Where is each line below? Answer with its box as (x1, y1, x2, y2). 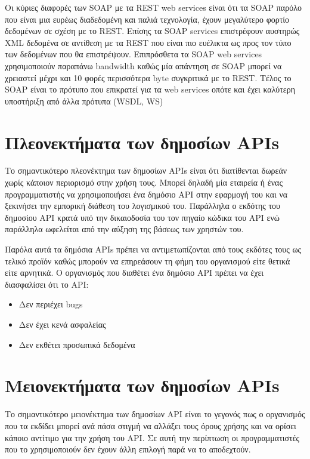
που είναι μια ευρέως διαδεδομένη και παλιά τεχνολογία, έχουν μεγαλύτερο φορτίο (5, 13, 290, 25)
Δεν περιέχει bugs (18, 298, 83, 310)
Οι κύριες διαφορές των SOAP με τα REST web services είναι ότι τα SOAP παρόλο (5, 1, 302, 13)
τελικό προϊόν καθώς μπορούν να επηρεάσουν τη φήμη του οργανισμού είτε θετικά (5, 254, 290, 267)
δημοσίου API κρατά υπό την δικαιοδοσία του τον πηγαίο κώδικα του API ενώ (5, 211, 280, 223)
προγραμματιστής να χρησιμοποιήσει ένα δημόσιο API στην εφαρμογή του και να (5, 187, 288, 200)
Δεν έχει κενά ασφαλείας (18, 318, 106, 330)
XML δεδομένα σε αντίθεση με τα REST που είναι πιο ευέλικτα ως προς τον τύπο (5, 36, 292, 48)
